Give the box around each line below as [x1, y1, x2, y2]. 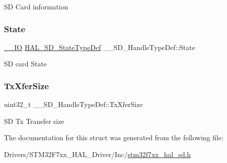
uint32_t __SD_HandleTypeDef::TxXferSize [4, 99, 143, 109]
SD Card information [4, 1, 68, 11]
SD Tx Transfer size [4, 115, 64, 126]
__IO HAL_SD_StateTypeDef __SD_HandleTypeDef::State [4, 42, 195, 52]
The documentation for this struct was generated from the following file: [4, 132, 224, 143]
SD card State [4, 58, 47, 69]
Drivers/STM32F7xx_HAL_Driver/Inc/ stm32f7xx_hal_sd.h [4, 149, 191, 159]
